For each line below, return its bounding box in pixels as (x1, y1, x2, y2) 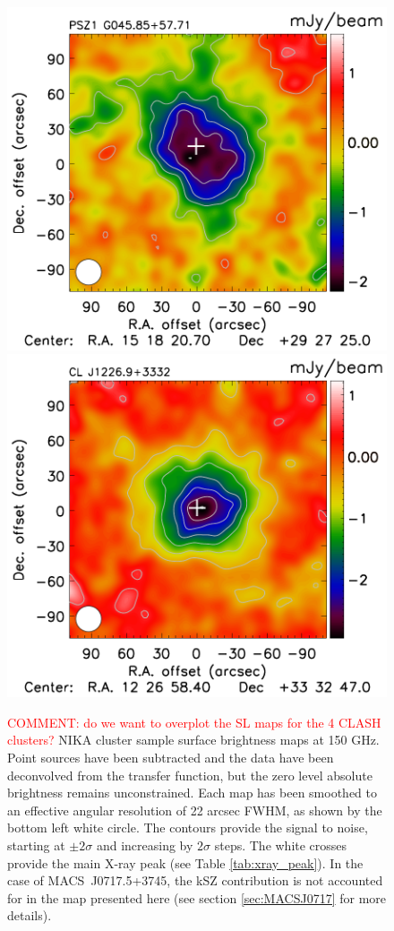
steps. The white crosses (214, 836, 347, 855)
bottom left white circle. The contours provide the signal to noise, (7, 818, 368, 837)
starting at (7, 836, 65, 855)
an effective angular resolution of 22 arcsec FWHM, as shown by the (7, 800, 382, 819)
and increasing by (96, 836, 193, 855)
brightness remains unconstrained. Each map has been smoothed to (7, 783, 377, 802)
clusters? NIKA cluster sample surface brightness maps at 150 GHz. (7, 730, 380, 749)
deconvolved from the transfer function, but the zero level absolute (7, 765, 373, 784)
